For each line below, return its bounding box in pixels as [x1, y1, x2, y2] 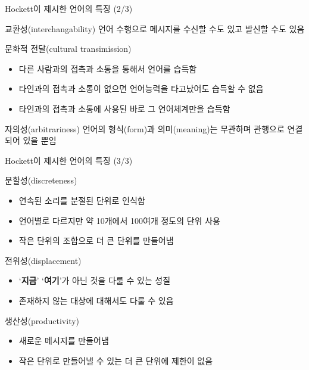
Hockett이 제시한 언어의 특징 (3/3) [5, 154, 133, 166]
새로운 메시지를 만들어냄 [18, 334, 109, 347]
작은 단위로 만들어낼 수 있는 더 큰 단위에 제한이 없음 [18, 354, 213, 366]
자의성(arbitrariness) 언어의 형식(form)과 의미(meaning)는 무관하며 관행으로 [5, 122, 285, 135]
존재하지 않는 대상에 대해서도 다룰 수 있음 [18, 294, 174, 306]
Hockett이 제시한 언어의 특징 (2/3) [5, 2, 133, 14]
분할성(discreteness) [5, 174, 77, 186]
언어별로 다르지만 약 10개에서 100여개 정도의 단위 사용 [18, 214, 220, 226]
